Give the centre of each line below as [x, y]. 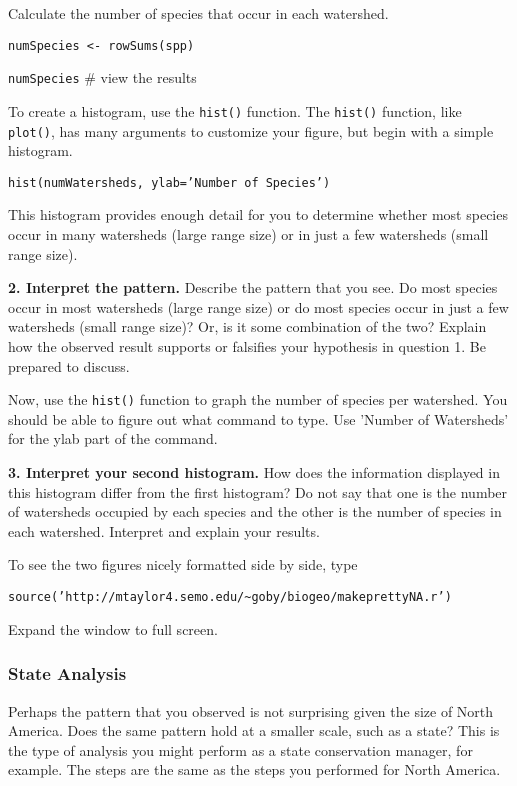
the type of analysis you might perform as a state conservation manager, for [240, 749]
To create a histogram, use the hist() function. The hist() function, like [235, 110]
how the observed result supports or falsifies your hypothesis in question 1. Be [247, 346]
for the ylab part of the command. [113, 438]
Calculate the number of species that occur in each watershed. [198, 13]
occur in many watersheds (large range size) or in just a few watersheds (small [248, 234]
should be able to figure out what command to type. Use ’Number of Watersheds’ [258, 418]
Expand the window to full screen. [113, 628]
